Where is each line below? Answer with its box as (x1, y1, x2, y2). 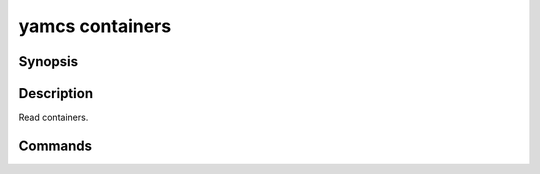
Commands (18, 137, 93, 154)
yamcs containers (18, 15, 172, 37)
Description (18, 85, 94, 102)
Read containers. (18, 111, 89, 124)
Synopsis (18, 53, 79, 70)
